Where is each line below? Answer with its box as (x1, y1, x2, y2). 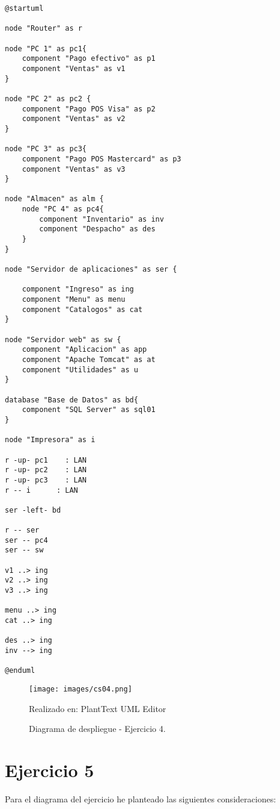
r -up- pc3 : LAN (5, 475, 87, 484)
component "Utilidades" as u (22, 365, 138, 374)
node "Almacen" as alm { (5, 195, 104, 204)
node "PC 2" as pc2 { (5, 94, 91, 103)
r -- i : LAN (5, 486, 78, 495)
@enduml (5, 666, 35, 675)
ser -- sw (5, 546, 44, 555)
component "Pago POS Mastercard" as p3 (22, 154, 181, 163)
